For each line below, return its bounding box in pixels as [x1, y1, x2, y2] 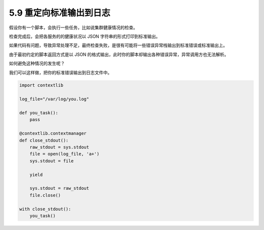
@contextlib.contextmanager [19, 130, 87, 136]
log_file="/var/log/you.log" [19, 96, 89, 102]
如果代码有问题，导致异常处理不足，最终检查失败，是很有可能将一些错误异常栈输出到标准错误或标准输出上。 [9, 42, 227, 49]
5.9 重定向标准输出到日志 [9, 7, 110, 18]
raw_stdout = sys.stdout [29, 145, 89, 150]
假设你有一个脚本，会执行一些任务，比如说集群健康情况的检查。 [9, 25, 138, 30]
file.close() [29, 192, 61, 198]
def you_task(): [19, 110, 59, 116]
